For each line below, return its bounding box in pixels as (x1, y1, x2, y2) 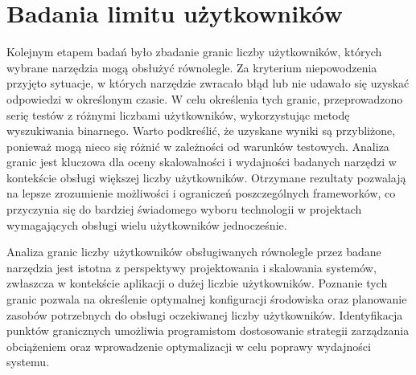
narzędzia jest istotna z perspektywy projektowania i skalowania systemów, (6, 259, 377, 275)
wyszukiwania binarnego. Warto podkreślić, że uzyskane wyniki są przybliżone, (6, 122, 396, 139)
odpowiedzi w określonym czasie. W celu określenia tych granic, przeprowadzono (6, 90, 403, 107)
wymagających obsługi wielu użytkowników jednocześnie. (6, 216, 287, 233)
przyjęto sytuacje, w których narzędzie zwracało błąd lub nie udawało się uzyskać (6, 75, 410, 92)
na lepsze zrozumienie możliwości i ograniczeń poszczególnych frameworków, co (6, 185, 396, 202)
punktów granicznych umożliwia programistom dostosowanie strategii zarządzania (6, 322, 410, 339)
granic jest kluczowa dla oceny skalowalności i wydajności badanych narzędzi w (6, 153, 397, 170)
